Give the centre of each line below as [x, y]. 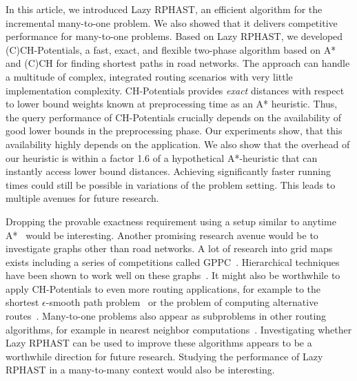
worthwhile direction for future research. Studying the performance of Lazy [164, 356]
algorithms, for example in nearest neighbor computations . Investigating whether [179, 329]
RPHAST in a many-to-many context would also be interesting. [140, 370]
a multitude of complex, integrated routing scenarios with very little [149, 76]
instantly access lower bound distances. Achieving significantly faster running [169, 171]
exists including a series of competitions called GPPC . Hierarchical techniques [173, 261]
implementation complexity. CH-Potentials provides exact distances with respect [175, 90]
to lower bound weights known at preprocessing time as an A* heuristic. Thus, [172, 104]
